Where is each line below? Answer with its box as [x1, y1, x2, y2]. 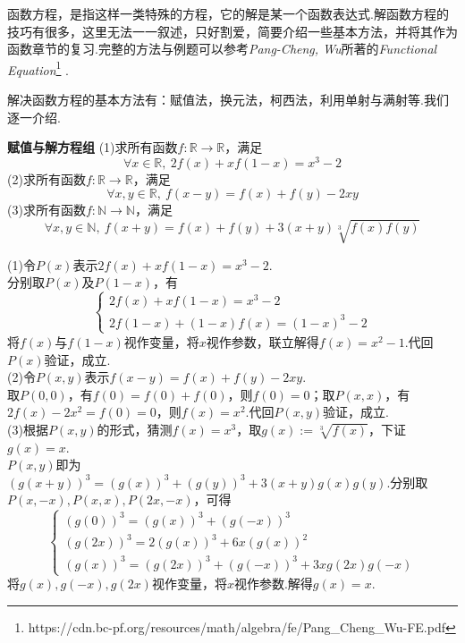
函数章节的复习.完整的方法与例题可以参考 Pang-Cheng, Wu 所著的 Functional [7, 39, 437, 58]
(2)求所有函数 [7, 169, 86, 188]
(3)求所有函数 [7, 200, 86, 219]
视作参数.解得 [233, 574, 313, 593]
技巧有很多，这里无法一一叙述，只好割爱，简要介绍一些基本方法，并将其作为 [7, 21, 458, 40]
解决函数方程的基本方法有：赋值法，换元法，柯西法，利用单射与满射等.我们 [7, 90, 449, 109]
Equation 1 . [7, 57, 69, 79]
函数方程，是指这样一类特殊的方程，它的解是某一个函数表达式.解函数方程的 [7, 4, 449, 22]
